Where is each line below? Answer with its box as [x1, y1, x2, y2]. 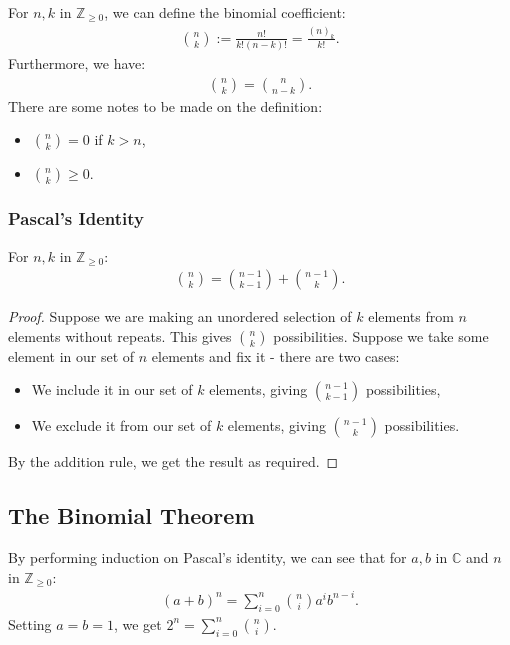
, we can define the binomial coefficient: [104, 2, 346, 22]
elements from [368, 306, 454, 327]
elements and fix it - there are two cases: [151, 345, 400, 366]
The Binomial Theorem [8, 500, 255, 531]
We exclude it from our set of [31, 415, 212, 436]
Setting [8, 613, 52, 634]
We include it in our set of [31, 379, 193, 400]
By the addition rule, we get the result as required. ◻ [8, 451, 339, 472]
